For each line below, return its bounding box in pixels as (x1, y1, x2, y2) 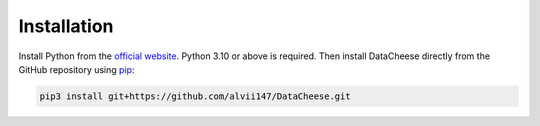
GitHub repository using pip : (18, 63, 135, 75)
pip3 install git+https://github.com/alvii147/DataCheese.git (39, 90, 351, 102)
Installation (18, 15, 114, 37)
